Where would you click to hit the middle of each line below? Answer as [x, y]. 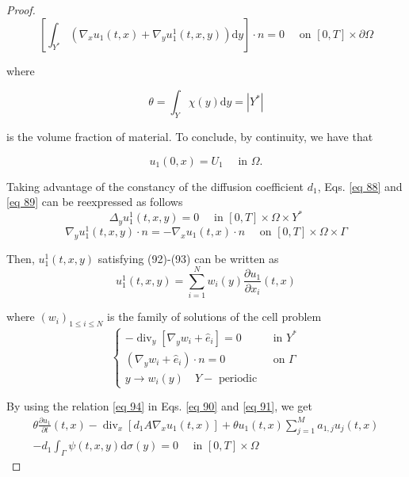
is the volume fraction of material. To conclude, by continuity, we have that [190, 136]
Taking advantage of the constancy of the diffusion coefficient [155, 186]
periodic [238, 378]
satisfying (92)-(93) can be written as [188, 258]
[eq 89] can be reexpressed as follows [95, 202]
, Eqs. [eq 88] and [360, 186]
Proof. [21, 10]
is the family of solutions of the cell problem [214, 317]
